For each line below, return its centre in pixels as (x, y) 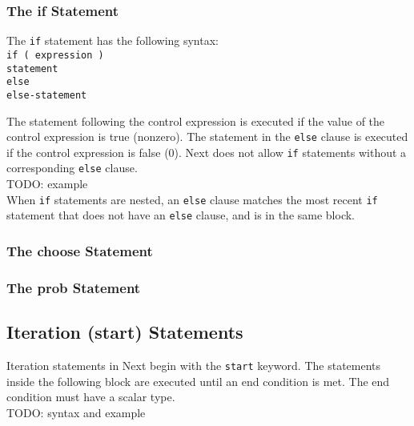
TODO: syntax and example (76, 412)
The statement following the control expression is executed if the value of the (196, 121)
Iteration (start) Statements (125, 332)
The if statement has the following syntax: (113, 40)
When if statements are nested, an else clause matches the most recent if (192, 199)
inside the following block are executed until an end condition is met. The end (198, 381)
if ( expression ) (55, 55)
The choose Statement (80, 250)
